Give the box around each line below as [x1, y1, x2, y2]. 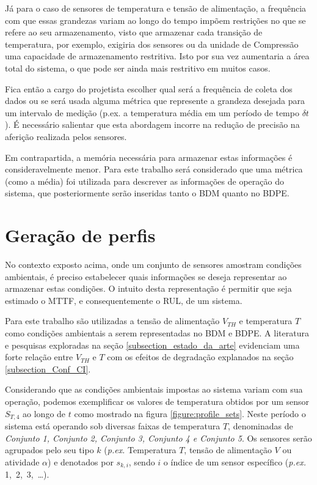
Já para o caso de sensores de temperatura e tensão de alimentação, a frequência [5, 2, 307, 14]
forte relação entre [5, 350, 73, 363]
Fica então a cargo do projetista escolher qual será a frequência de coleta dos [5, 82, 293, 95]
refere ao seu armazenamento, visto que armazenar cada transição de [5, 26, 263, 39]
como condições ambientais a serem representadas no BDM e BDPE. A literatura [5, 327, 309, 339]
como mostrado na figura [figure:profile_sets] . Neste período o [74, 407, 306, 420]
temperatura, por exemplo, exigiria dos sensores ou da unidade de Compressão [5, 37, 299, 50]
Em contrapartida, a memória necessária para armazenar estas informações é [5, 150, 293, 163]
